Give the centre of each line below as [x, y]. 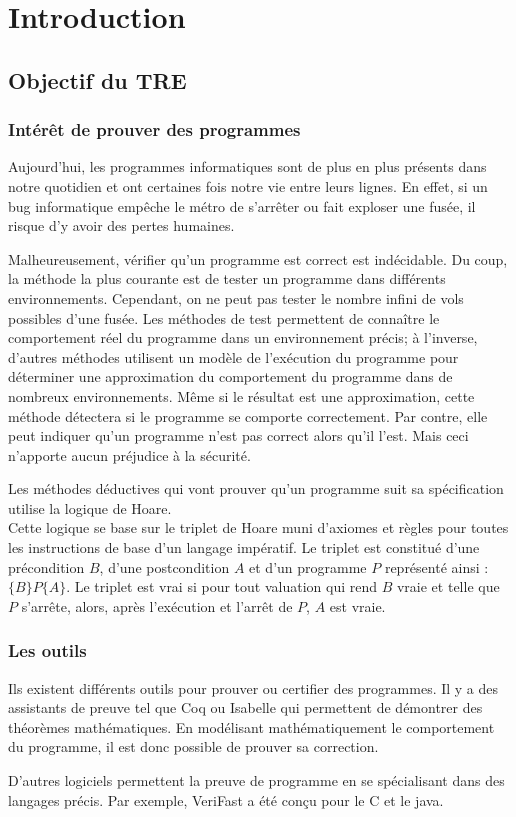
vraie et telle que [448, 586]
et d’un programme [308, 566]
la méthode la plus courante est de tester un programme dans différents [227, 278]
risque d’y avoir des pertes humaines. [121, 225]
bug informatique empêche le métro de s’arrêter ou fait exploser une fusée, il [242, 205]
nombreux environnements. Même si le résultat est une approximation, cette [241, 395]
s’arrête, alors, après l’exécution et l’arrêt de [157, 605]
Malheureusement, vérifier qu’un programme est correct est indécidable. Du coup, [258, 258]
